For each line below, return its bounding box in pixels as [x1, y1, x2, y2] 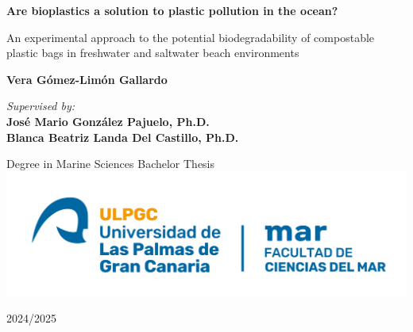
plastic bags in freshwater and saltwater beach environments [6, 44, 299, 61]
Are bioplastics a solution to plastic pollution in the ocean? [6, 2, 338, 18]
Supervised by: [6, 97, 75, 114]
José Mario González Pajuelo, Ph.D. [6, 113, 210, 129]
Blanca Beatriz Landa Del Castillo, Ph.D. [6, 128, 239, 145]
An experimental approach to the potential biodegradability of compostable [6, 29, 375, 45]
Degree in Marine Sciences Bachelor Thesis [6, 155, 215, 172]
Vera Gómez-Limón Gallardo [6, 71, 168, 87]
